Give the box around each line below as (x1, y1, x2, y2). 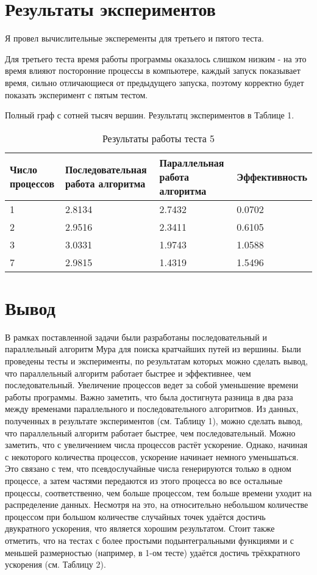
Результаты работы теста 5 (102, 131, 215, 145)
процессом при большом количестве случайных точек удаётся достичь (5, 510, 266, 523)
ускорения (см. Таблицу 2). (5, 558, 106, 571)
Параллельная (159, 155, 224, 170)
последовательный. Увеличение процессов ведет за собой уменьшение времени (5, 378, 299, 391)
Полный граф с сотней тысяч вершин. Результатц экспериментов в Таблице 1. (5, 109, 294, 121)
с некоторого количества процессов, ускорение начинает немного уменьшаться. (5, 450, 299, 463)
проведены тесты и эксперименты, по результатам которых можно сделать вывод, (5, 355, 308, 367)
